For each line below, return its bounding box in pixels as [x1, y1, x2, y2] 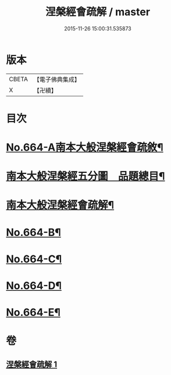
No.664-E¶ [6, 306, 61, 319]
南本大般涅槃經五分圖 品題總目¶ [6, 170, 165, 183]
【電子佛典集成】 [33, 75, 80, 84]
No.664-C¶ [6, 252, 62, 266]
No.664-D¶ [6, 279, 62, 292]
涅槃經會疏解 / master [45, 5, 150, 19]
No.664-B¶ [6, 225, 61, 239]
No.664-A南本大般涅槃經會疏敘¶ [6, 141, 164, 154]
